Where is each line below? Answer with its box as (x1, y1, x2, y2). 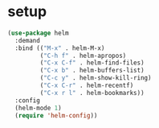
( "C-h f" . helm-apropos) (39, 52, 127, 60)
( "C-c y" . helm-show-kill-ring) (39, 74, 152, 82)
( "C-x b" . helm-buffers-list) (39, 67, 145, 75)
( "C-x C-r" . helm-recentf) (39, 81, 134, 90)
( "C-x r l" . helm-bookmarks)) (39, 89, 145, 97)
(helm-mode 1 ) (14, 104, 62, 112)
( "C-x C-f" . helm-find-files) (39, 59, 145, 67)
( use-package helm (7, 29, 69, 37)
